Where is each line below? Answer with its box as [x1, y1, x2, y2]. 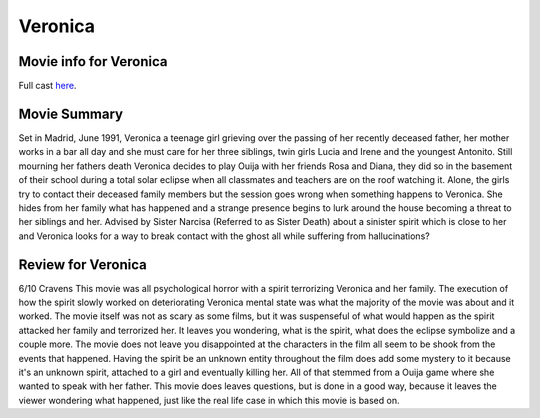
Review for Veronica [18, 256, 147, 273]
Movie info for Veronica [18, 53, 169, 70]
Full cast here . [18, 80, 77, 92]
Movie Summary [18, 105, 124, 122]
